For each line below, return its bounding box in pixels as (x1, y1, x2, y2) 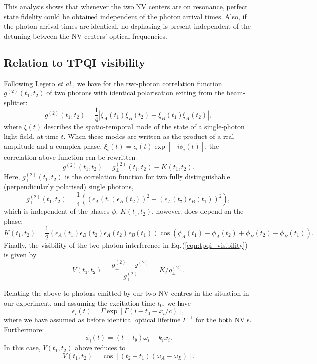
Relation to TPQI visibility (4, 54, 146, 70)
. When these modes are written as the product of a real (63, 131, 234, 141)
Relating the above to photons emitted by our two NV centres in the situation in (4, 288, 249, 298)
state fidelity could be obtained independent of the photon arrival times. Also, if (4, 11, 247, 21)
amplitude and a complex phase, (4, 140, 102, 151)
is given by (4, 249, 37, 260)
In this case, (4, 342, 41, 353)
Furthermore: (4, 324, 44, 334)
